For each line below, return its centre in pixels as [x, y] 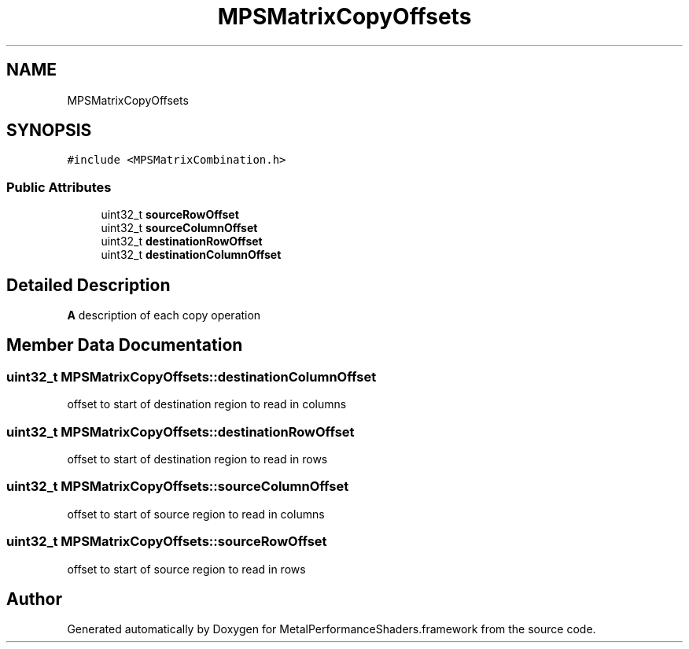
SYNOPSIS [49, 131]
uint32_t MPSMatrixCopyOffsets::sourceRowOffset [167, 542]
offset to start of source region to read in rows [186, 569]
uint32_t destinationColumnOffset [191, 255]
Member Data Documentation [125, 345]
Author [34, 599]
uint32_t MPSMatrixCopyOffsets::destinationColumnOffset [192, 376]
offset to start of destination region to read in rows [197, 459]
